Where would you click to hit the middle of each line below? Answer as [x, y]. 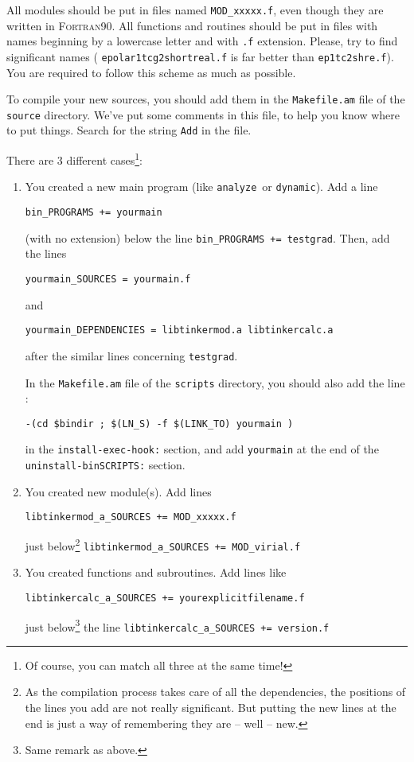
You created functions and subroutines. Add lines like [156, 572]
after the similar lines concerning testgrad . [131, 355]
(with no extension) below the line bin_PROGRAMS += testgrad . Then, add [207, 237]
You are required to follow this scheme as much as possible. [151, 72]
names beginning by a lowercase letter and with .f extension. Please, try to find [202, 41]
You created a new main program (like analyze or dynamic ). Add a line [201, 187]
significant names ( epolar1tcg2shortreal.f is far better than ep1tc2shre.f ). [200, 56]
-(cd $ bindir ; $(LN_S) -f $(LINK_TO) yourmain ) [159, 424]
